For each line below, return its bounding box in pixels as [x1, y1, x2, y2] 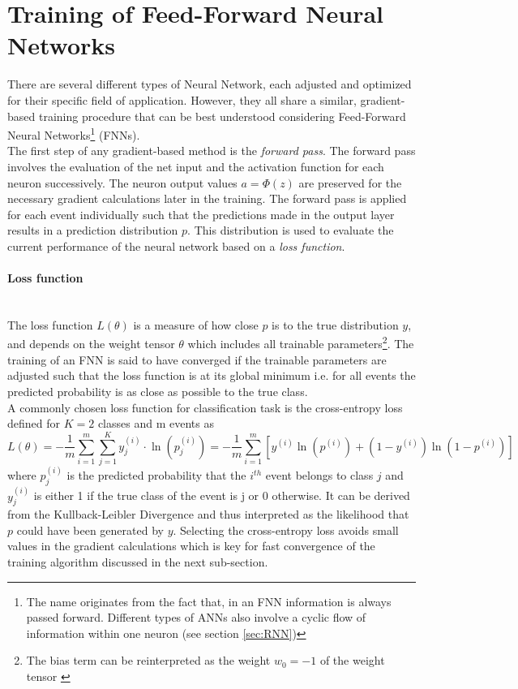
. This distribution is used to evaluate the [187, 222, 394, 239]
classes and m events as [97, 415, 214, 432]
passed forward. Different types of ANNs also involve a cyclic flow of [26, 609, 366, 626]
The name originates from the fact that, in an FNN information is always [26, 592, 392, 609]
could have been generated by [16, 521, 164, 538]
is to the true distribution [272, 316, 399, 333]
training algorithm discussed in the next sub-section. [7, 553, 268, 571]
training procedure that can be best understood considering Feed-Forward [38, 107, 406, 124]
